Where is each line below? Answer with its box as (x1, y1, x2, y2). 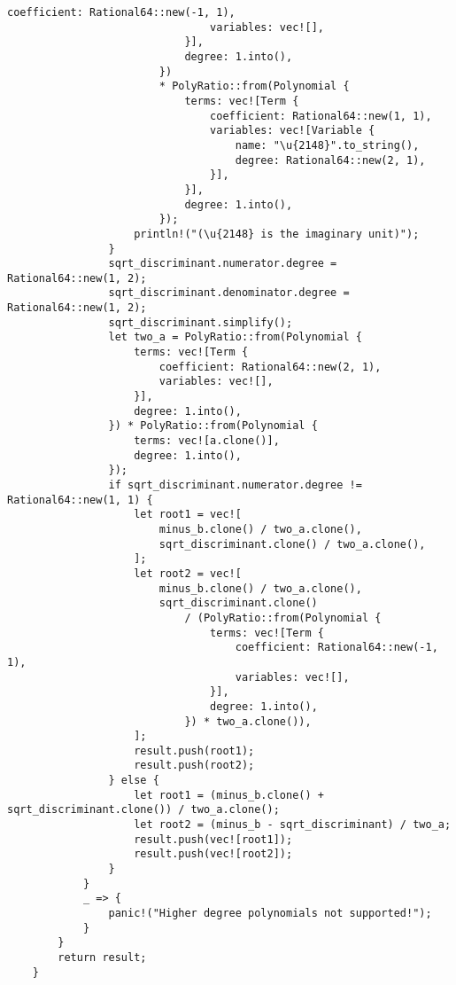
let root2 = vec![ (134, 567, 242, 580)
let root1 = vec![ (134, 508, 242, 521)
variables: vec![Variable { (210, 124, 375, 137)
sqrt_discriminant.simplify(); (108, 316, 293, 329)
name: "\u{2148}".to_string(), (235, 138, 420, 152)
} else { (108, 774, 159, 787)
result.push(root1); (134, 744, 255, 757)
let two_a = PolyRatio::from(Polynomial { (108, 331, 362, 344)
